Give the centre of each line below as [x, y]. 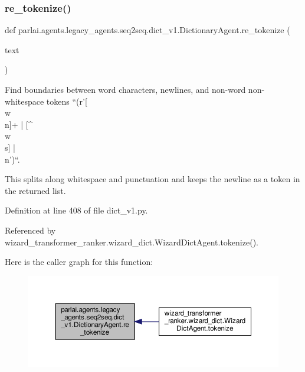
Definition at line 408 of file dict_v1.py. [76, 210]
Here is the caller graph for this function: [79, 262]
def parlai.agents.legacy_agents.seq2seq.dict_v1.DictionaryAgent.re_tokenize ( [147, 30]
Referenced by [30, 230]
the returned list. [35, 190]
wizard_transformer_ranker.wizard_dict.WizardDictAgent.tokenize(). [132, 242]
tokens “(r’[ [67, 101]
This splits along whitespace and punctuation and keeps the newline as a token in [152, 179]
